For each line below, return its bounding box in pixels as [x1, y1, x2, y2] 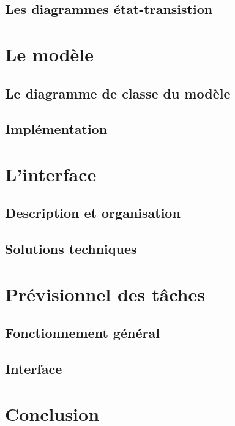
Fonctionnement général [5, 323, 160, 342]
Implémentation [5, 119, 108, 138]
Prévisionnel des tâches [5, 281, 205, 306]
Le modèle [5, 41, 94, 66]
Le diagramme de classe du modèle [5, 83, 231, 102]
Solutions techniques [5, 239, 137, 258]
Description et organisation [5, 203, 181, 222]
